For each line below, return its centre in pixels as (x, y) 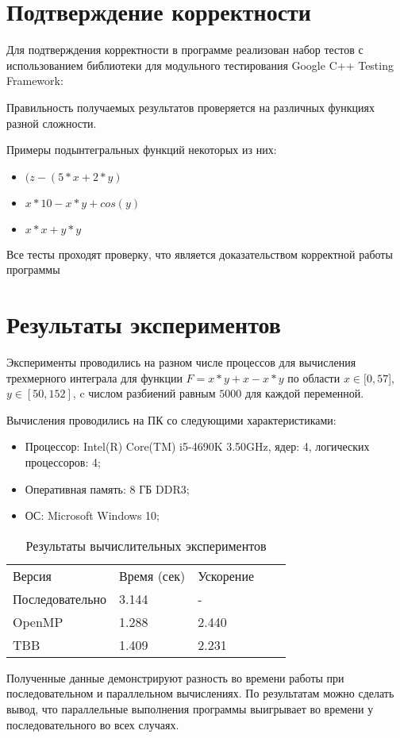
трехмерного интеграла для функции (94, 377)
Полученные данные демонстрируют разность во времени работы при (175, 677)
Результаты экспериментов (144, 324)
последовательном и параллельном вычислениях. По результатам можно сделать (200, 693)
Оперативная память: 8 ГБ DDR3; (107, 488)
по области (314, 377)
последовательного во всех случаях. (93, 724)
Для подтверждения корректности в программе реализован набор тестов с (185, 50)
